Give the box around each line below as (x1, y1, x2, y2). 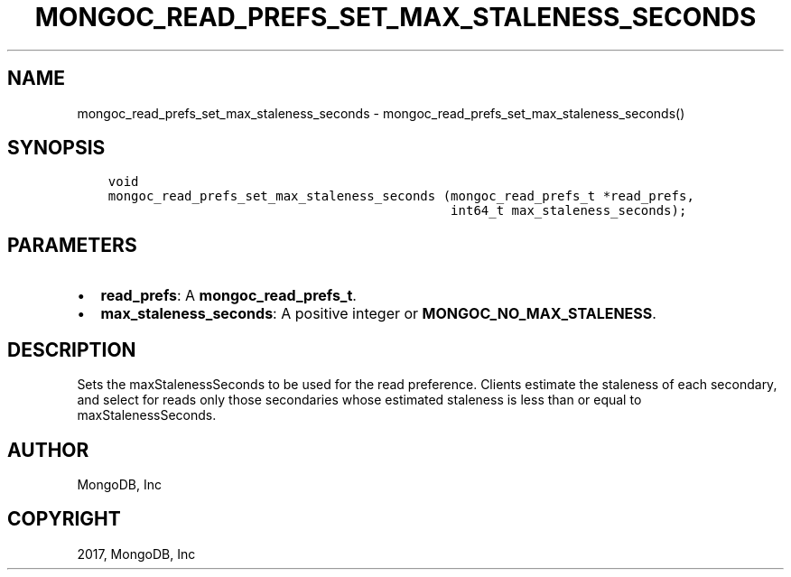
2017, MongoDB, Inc (77, 545, 196, 562)
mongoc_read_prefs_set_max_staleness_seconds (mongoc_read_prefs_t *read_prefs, (107, 189, 694, 204)
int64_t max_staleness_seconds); (451, 203, 687, 219)
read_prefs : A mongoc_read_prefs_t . (100, 286, 357, 305)
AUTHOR (7, 438, 89, 461)
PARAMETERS (7, 233, 137, 256)
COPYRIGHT (7, 507, 121, 531)
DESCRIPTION (7, 338, 136, 361)
